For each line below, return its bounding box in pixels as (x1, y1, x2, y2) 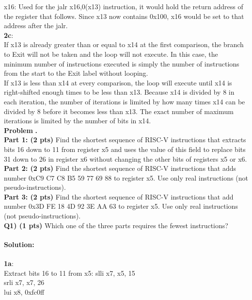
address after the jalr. (4, 20, 68, 31)
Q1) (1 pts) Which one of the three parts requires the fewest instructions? (4, 220, 228, 230)
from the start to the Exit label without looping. (4, 68, 148, 78)
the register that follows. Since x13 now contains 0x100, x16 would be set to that (4, 11, 244, 21)
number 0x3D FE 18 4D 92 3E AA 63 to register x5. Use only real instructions (4, 201, 238, 211)
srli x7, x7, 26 (4, 277, 45, 287)
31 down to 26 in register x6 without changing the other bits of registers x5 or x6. (4, 153, 247, 164)
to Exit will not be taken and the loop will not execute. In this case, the (4, 49, 218, 59)
